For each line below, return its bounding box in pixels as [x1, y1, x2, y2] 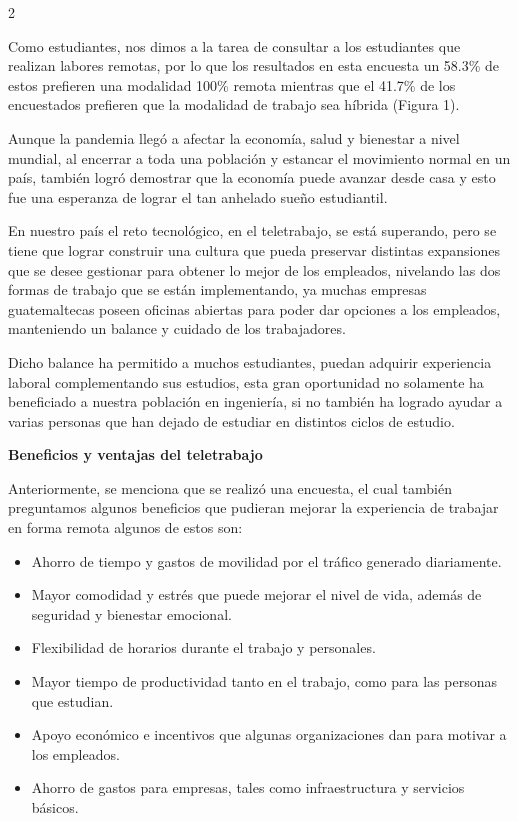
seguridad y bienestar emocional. [31, 603, 232, 624]
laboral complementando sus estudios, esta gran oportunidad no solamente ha [8, 371, 484, 392]
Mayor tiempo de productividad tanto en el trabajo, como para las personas [31, 671, 497, 692]
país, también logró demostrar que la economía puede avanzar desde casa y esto [8, 167, 496, 188]
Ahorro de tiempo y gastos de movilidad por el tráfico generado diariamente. [31, 550, 502, 571]
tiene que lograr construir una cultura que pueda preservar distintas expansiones [8, 239, 500, 260]
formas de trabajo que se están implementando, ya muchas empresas [8, 279, 427, 300]
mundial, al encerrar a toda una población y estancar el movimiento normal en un [8, 147, 511, 168]
